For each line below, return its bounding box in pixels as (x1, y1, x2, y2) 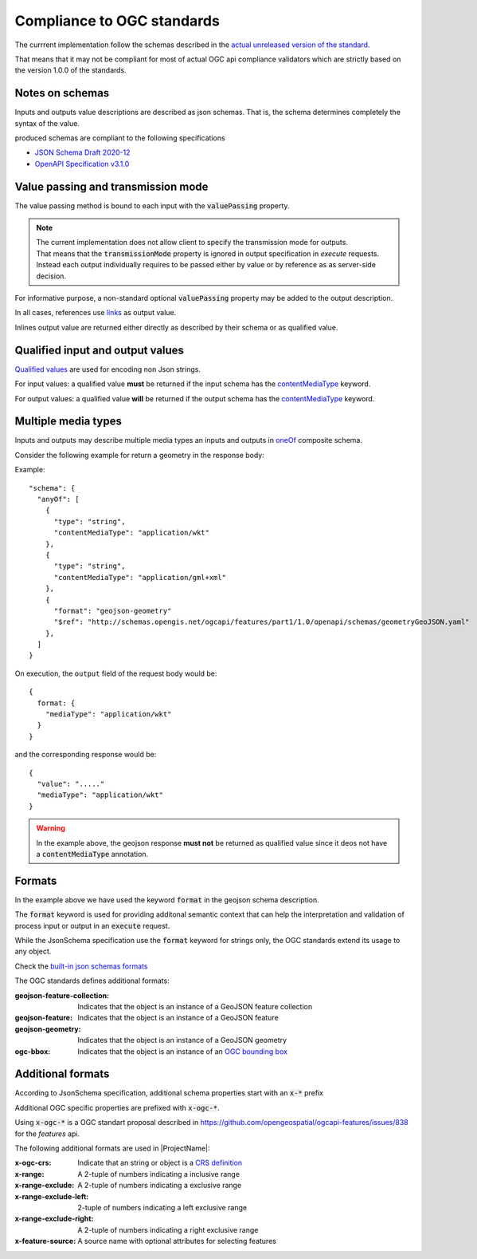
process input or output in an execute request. (14, 921, 170, 930)
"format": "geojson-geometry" (53, 606, 172, 615)
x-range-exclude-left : (14, 1191, 89, 1201)
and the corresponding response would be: (14, 750, 157, 760)
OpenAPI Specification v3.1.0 (34, 159, 130, 168)
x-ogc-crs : (14, 1158, 52, 1168)
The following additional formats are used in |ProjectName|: (14, 1143, 210, 1153)
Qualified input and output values (14, 343, 185, 357)
